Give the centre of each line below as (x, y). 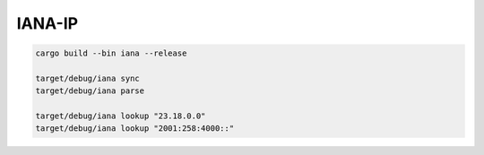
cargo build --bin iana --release (111, 53)
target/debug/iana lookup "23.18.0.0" (121, 116)
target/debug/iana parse (90, 91)
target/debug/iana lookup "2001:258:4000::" (135, 129)
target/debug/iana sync (88, 78)
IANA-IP (48, 23)
